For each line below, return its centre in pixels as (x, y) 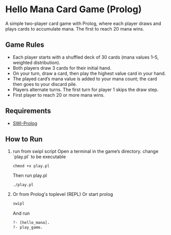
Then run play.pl (30, 175)
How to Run (24, 139)
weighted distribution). (36, 63)
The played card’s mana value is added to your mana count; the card (85, 79)
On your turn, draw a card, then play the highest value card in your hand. (89, 73)
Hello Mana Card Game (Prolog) (74, 9)
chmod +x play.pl (31, 166)
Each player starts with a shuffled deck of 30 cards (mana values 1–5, (86, 57)
